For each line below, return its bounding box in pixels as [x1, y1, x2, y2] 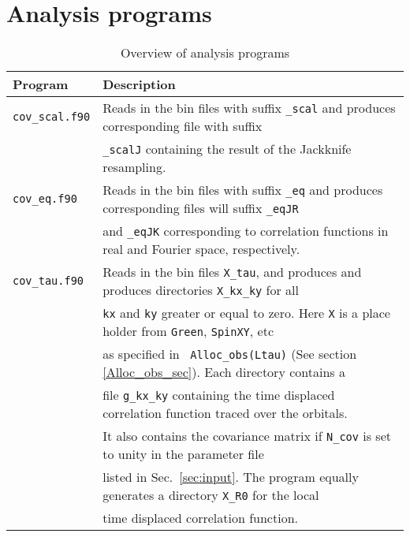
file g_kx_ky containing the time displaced [102, 386, 335, 405]
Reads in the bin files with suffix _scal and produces [102, 99, 396, 117]
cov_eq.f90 [13, 192, 77, 206]
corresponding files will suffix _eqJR [102, 199, 299, 218]
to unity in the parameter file [102, 445, 264, 464]
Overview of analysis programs [120, 43, 290, 62]
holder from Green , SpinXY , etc [102, 322, 274, 341]
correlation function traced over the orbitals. [102, 404, 348, 423]
